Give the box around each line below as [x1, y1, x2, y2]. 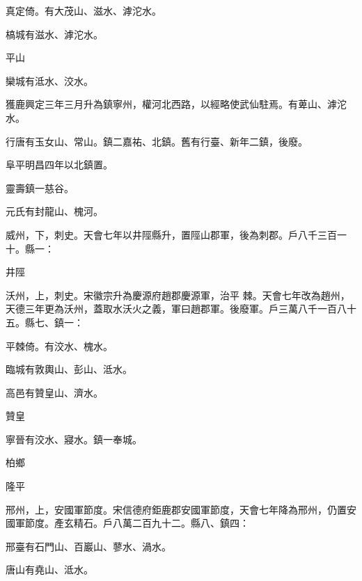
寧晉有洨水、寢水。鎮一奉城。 [6, 431, 142, 446]
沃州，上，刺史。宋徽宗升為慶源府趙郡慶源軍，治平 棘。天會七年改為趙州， [6, 287, 350, 302]
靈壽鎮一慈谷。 [6, 180, 74, 195]
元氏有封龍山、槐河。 [6, 204, 103, 218]
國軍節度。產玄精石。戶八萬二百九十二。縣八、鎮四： [6, 516, 249, 530]
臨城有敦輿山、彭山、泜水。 [6, 362, 132, 376]
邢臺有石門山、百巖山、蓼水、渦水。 [6, 539, 171, 553]
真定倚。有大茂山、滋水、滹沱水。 [6, 3, 162, 17]
